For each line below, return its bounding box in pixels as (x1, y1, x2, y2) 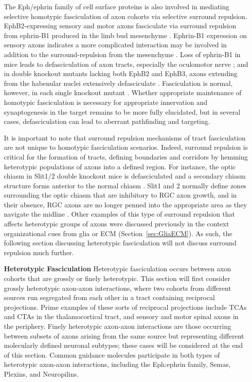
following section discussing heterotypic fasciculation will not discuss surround (4, 238, 236, 248)
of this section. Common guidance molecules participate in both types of (4, 349, 220, 360)
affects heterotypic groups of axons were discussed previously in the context (4, 219, 229, 229)
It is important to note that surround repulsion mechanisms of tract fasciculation (4, 132, 246, 142)
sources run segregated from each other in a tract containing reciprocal (4, 292, 215, 302)
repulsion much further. (4, 247, 74, 257)
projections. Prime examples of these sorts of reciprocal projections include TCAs (4, 302, 247, 312)
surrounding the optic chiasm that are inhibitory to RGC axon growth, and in (4, 190, 237, 200)
